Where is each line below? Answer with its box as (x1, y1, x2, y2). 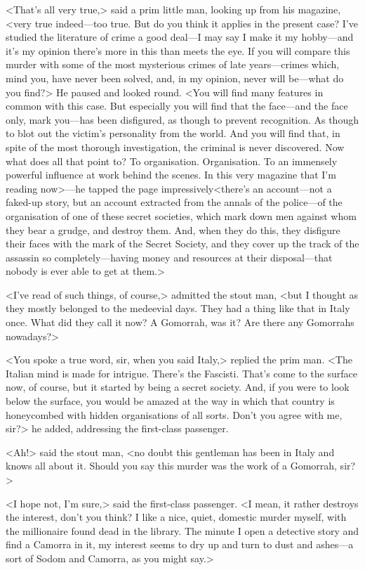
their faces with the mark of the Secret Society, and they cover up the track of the (6, 236, 359, 251)
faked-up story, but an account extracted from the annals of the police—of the (6, 195, 343, 209)
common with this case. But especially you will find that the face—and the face (6, 98, 348, 113)
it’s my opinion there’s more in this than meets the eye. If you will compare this (6, 43, 350, 58)
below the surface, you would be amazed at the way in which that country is (6, 394, 335, 408)
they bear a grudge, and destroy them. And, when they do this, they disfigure (6, 222, 340, 237)
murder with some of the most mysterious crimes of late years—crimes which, (6, 57, 340, 72)
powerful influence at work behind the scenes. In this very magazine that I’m (6, 167, 336, 182)
